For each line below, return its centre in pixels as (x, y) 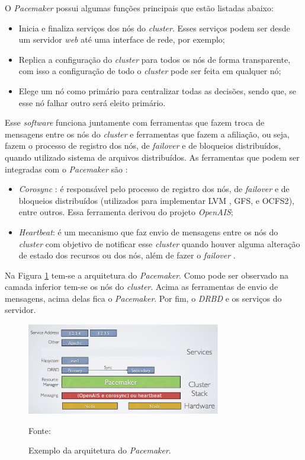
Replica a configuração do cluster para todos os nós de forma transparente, (155, 59)
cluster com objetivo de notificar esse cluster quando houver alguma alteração (159, 243)
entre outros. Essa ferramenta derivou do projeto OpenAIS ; (126, 212)
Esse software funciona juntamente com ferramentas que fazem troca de (135, 122)
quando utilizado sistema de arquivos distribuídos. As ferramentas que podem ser (152, 157)
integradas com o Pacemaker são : (66, 169)
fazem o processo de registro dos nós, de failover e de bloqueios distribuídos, (143, 146)
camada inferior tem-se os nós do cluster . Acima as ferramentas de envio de (142, 287)
